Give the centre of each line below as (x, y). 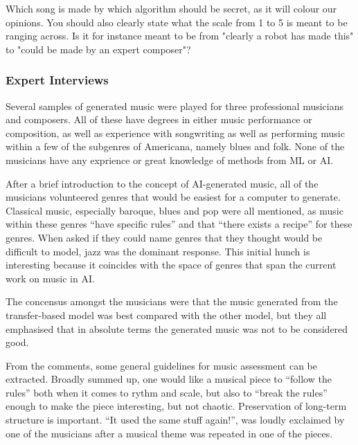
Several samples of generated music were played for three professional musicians (174, 106)
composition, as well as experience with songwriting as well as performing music (175, 133)
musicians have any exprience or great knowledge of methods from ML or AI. (170, 160)
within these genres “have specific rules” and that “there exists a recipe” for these (179, 224)
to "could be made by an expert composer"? (98, 49)
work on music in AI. (50, 278)
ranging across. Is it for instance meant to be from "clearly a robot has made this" (180, 36)
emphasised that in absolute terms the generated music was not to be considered (177, 328)
